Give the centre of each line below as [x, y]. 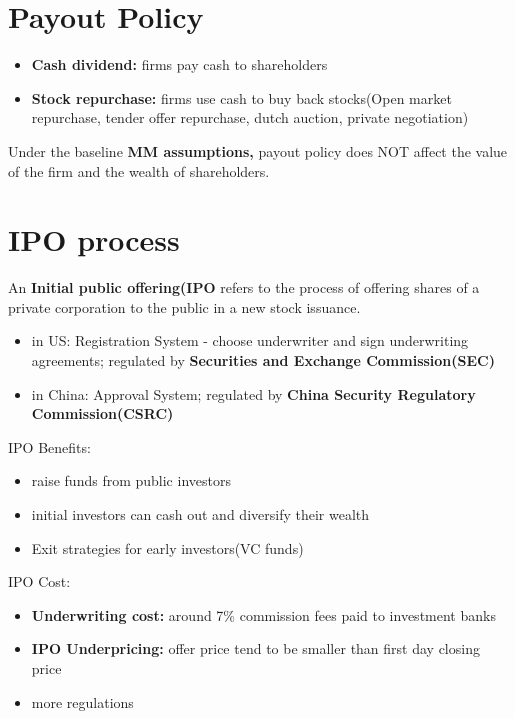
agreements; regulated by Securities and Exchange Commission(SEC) [263, 360]
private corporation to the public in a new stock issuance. [184, 306]
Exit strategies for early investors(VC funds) [167, 547]
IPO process [94, 239]
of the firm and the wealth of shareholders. [139, 170]
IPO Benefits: [49, 446]
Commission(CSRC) [102, 413]
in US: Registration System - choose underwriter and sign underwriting [250, 340]
